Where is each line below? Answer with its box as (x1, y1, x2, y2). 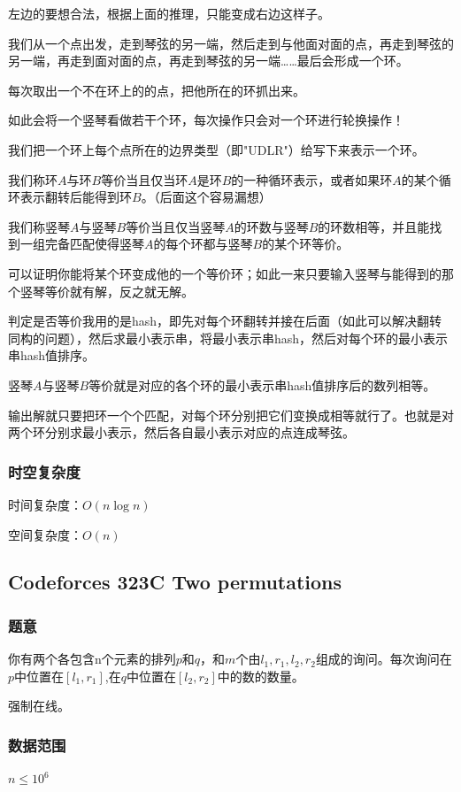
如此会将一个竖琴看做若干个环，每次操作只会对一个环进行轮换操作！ (8, 111, 404, 129)
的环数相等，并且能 (318, 217, 430, 235)
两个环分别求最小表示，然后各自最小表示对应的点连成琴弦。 (8, 423, 355, 442)
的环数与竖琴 (234, 217, 309, 235)
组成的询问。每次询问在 (315, 650, 452, 668)
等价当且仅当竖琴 (126, 217, 226, 235)
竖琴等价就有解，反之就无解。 (19, 281, 194, 300)
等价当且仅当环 (101, 170, 188, 188)
